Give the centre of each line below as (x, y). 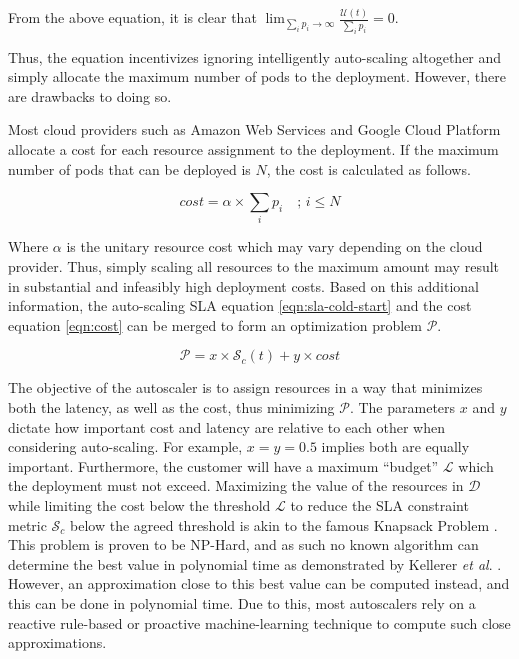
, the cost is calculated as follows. (368, 168)
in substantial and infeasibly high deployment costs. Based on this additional (243, 285)
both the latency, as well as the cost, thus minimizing (171, 407)
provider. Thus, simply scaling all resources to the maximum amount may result (254, 266)
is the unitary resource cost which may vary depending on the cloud (274, 246)
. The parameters (402, 407)
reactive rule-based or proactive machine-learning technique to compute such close (259, 622)
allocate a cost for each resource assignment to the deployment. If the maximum (253, 148)
